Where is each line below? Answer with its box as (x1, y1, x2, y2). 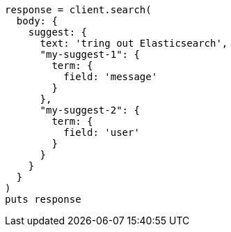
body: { (16, 15, 58, 26)
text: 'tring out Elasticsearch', (40, 38, 228, 49)
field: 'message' (63, 71, 158, 82)
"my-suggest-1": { (40, 49, 140, 60)
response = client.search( (5, 4, 152, 15)
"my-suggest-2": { (40, 105, 140, 116)
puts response (5, 194, 81, 205)
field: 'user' (63, 127, 140, 138)
